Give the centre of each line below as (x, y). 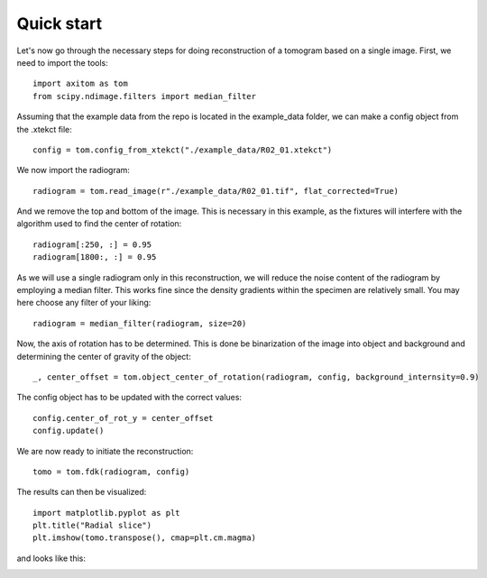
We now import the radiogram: (74, 170)
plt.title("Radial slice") (92, 526)
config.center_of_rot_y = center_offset (123, 418)
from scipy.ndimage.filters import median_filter (145, 96)
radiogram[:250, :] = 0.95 (92, 244)
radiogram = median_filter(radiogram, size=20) (140, 323)
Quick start (60, 23)
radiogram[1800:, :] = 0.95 (95, 257)
